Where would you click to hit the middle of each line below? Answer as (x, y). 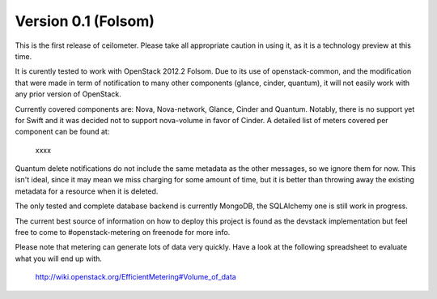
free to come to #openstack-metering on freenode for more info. (123, 233)
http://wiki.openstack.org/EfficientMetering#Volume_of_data (136, 277)
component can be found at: (62, 132)
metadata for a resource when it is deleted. (87, 191)
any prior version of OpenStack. (68, 94)
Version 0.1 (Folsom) (85, 21)
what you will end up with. (59, 258)
